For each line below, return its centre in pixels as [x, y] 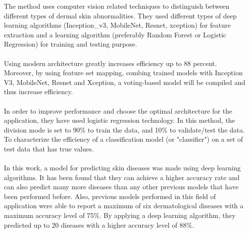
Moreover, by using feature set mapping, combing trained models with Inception [123, 73]
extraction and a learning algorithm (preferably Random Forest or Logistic [115, 34]
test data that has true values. [49, 148]
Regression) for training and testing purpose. [71, 44]
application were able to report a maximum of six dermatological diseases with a [124, 206]
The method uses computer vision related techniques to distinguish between [117, 6]
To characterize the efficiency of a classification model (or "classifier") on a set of [124, 139]
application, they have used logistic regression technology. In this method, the [120, 120]
